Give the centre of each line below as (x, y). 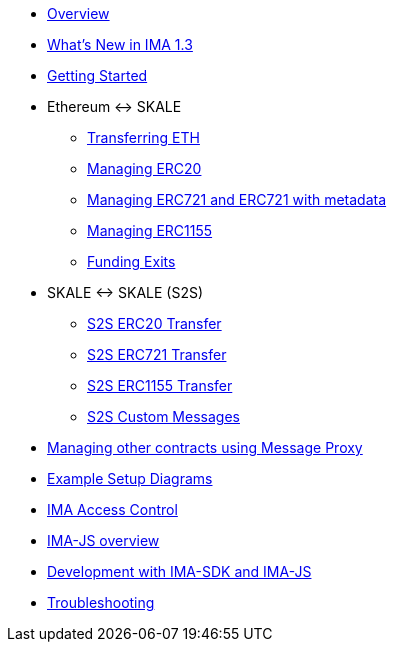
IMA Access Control (112, 509)
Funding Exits (131, 261)
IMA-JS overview (103, 540)
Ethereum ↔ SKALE (114, 106)
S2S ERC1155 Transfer (160, 385)
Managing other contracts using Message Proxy (205, 447)
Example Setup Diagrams (130, 478)
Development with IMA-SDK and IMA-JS (179, 571)
